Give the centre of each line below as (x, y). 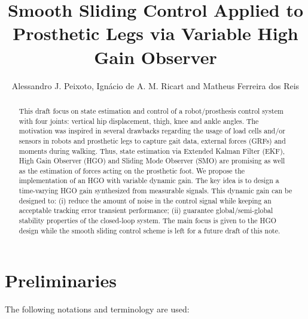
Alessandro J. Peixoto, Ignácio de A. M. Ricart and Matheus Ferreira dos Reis (155, 85)
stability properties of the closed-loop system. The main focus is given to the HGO (148, 221)
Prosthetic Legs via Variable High (155, 33)
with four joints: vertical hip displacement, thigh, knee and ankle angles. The (139, 121)
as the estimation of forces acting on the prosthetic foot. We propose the (132, 170)
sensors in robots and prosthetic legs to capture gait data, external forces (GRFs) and (152, 140)
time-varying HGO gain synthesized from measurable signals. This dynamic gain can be (155, 191)
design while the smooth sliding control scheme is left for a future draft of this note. (150, 230)
